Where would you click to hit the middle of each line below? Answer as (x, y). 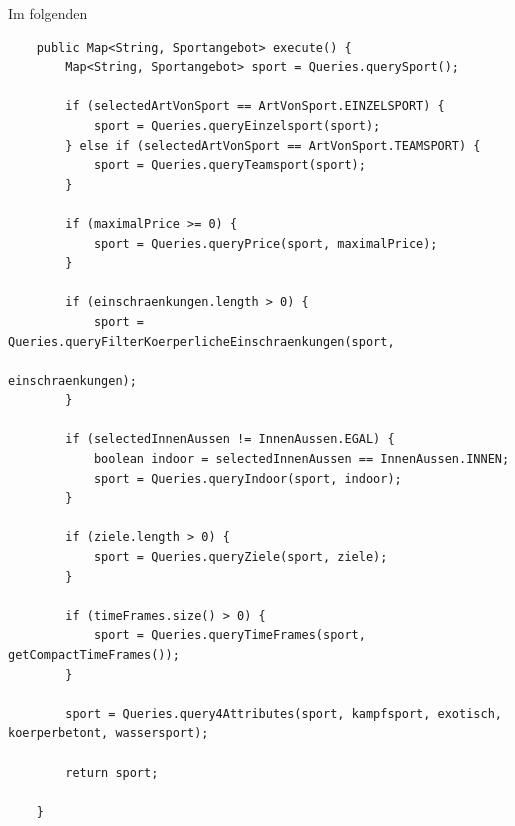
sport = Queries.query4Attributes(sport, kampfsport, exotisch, (283, 713)
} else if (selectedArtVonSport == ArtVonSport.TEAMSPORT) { (273, 145)
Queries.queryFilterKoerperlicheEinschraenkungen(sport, (201, 341)
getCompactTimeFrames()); (94, 655)
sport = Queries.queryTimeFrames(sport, (229, 635)
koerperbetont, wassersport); (108, 733)
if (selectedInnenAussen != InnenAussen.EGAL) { (230, 439)
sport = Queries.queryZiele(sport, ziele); (240, 557)
